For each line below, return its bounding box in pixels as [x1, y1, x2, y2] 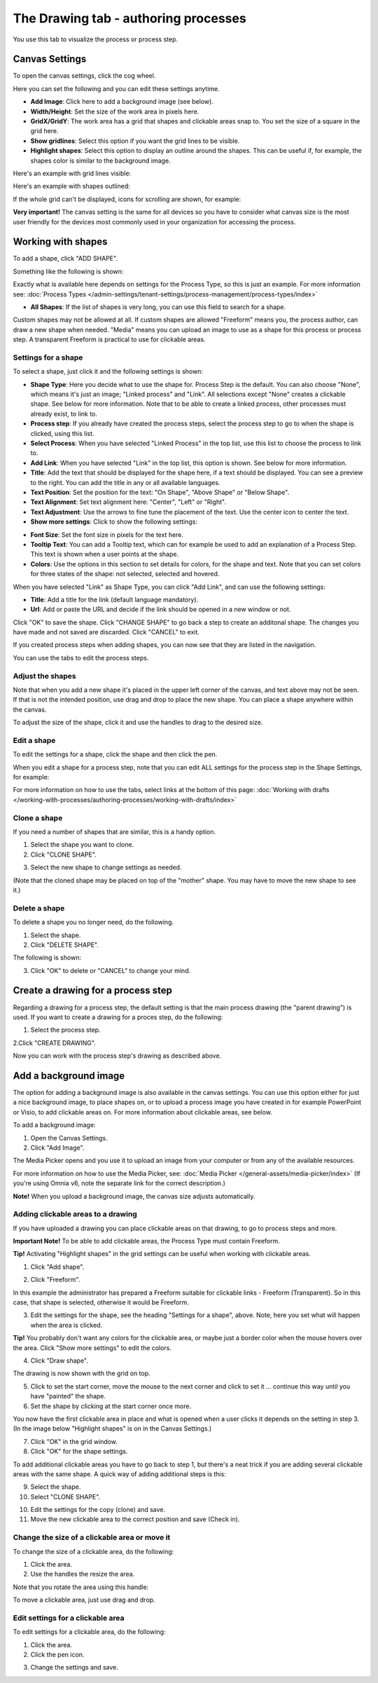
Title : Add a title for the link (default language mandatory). [30, 595, 199, 604]
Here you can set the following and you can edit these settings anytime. [13, 84, 220, 93]
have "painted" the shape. [30, 1392, 106, 1401]
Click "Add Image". [30, 1143, 85, 1152]
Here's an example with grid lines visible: [13, 169, 132, 177]
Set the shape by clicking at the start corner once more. [30, 1402, 192, 1410]
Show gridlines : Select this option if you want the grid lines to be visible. [30, 137, 240, 145]
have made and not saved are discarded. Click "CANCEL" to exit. [13, 628, 199, 636]
